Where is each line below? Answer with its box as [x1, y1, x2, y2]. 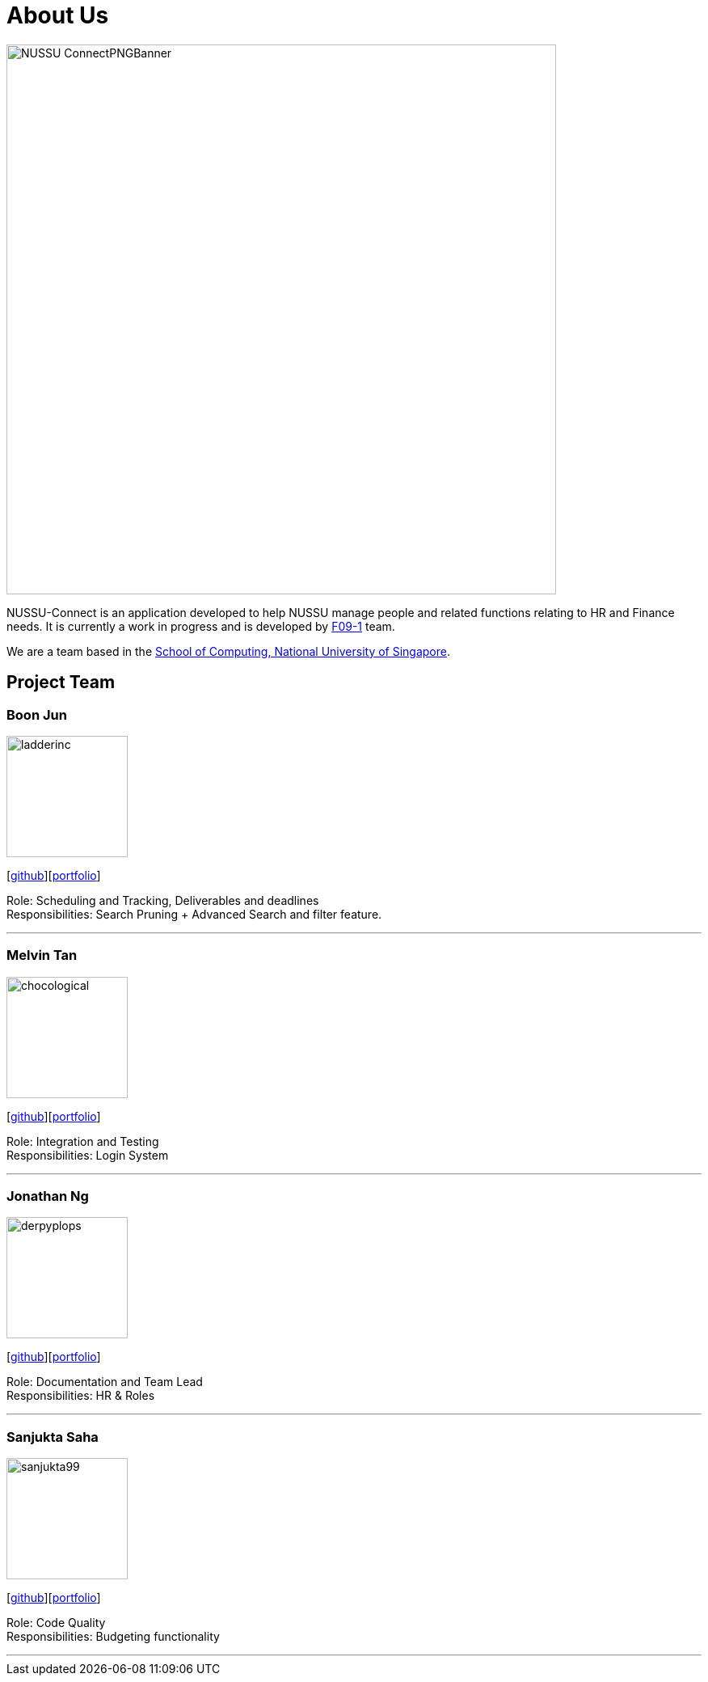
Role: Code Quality [6, 1616, 106, 1630]
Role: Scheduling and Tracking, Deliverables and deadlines [6, 893, 319, 907]
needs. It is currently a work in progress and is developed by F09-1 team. [6, 619, 395, 633]
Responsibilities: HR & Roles [6, 1388, 155, 1403]
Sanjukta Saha [6, 1428, 99, 1445]
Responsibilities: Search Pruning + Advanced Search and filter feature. [6, 907, 382, 921]
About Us [6, 2, 109, 29]
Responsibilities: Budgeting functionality [6, 1629, 220, 1644]
